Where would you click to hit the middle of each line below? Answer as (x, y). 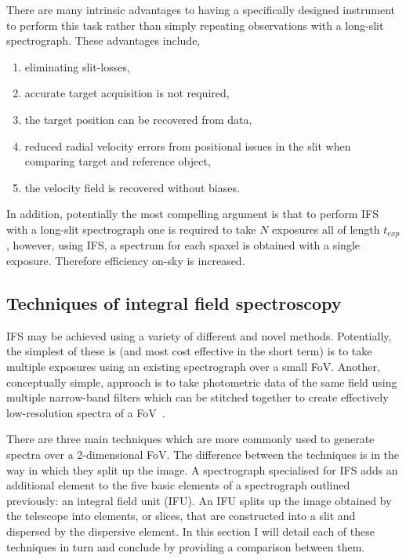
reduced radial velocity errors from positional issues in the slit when (188, 145)
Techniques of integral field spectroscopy (174, 302)
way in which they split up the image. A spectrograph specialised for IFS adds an (202, 469)
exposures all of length (326, 229)
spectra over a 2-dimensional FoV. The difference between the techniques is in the (203, 454)
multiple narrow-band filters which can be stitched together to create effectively (198, 397)
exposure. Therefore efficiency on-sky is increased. (126, 260)
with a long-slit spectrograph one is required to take (131, 229)
